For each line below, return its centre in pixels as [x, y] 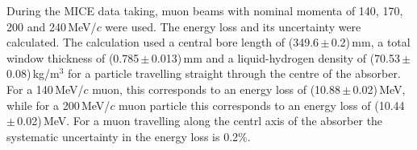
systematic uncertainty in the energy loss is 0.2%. [129, 136]
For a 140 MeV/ [45, 89]
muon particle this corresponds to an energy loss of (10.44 [262, 105]
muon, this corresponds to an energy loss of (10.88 [216, 89]
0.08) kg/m [33, 73]
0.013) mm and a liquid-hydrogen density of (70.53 [275, 57]
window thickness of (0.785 [73, 57]
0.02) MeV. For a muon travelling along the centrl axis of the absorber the [200, 121]
